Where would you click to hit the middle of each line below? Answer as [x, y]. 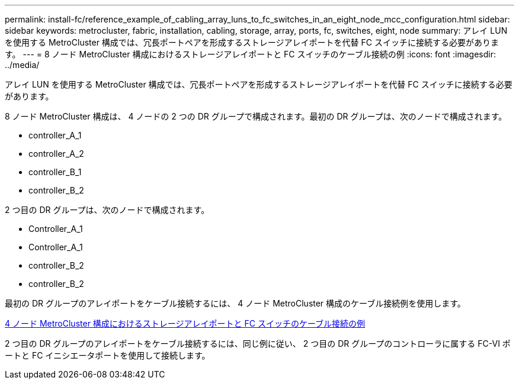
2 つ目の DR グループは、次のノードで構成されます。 [107, 210]
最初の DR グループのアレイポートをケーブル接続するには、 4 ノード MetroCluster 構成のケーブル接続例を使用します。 [235, 303]
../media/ [22, 65]
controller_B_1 [55, 172]
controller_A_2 [56, 154]
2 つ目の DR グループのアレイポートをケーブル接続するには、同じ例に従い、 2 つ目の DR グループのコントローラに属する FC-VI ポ [258, 343]
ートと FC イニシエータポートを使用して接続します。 [108, 355]
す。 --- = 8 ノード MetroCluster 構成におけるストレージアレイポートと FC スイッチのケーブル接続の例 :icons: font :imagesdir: [250, 54]
